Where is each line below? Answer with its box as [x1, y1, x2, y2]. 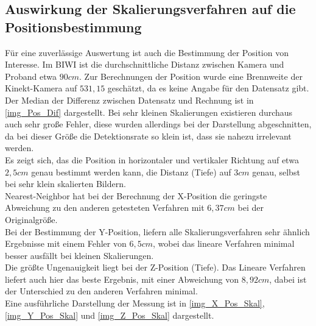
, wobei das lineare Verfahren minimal [152, 237, 295, 250]
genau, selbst [252, 165, 300, 178]
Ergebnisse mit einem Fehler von [5, 237, 127, 250]
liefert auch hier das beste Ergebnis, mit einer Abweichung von [5, 272, 239, 285]
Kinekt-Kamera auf [5, 82, 77, 94]
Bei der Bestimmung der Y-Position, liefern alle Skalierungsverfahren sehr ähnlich [5, 225, 310, 238]
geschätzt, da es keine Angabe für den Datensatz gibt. [107, 82, 309, 94]
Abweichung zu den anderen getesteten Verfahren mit [5, 201, 205, 214]
